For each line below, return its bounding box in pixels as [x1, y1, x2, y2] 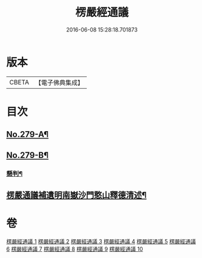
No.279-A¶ [6, 129, 49, 140]
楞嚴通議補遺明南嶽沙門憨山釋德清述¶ [6, 189, 147, 200]
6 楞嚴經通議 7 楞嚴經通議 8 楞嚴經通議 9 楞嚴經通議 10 [6, 245, 144, 253]
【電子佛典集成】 [35, 78, 84, 87]
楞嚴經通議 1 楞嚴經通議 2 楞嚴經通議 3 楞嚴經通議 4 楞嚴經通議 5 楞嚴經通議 [6, 237, 196, 245]
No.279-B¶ [6, 150, 49, 160]
